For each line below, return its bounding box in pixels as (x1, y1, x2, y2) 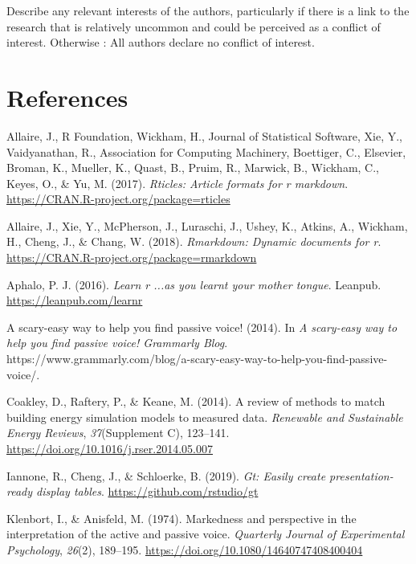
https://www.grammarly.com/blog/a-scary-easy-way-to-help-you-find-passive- (6, 350, 388, 367)
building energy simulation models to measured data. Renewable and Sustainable (6, 408, 403, 425)
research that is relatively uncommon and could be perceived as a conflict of (6, 18, 381, 35)
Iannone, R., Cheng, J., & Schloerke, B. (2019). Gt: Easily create (6, 467, 326, 484)
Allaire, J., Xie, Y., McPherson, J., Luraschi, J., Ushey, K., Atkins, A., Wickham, (6, 217, 408, 234)
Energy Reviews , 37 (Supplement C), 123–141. (6, 424, 230, 441)
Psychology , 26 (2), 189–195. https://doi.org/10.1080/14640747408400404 (6, 541, 363, 558)
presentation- (329, 467, 394, 484)
